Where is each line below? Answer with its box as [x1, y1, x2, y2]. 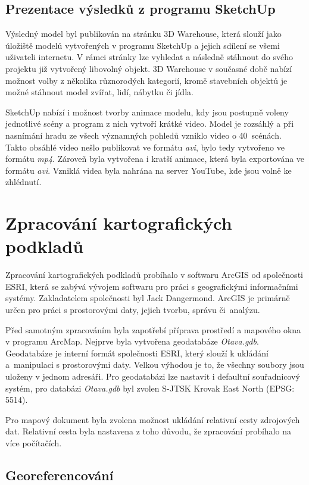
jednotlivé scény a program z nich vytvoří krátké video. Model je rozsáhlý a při [5, 117, 294, 130]
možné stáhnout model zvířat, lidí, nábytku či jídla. [5, 86, 193, 98]
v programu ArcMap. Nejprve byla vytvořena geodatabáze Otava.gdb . [5, 335, 259, 348]
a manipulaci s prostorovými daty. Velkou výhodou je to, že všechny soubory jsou [5, 358, 304, 371]
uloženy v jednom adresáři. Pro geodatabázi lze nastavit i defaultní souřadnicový [5, 370, 300, 382]
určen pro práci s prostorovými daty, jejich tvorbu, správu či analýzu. [5, 303, 260, 316]
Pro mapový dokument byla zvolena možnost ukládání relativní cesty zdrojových [5, 413, 300, 425]
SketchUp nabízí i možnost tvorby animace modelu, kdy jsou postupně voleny [5, 105, 289, 118]
